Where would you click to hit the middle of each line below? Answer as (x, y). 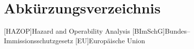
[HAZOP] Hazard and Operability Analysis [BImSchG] (84, 31)
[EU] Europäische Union (110, 40)
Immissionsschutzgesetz (39, 40)
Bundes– (177, 31)
